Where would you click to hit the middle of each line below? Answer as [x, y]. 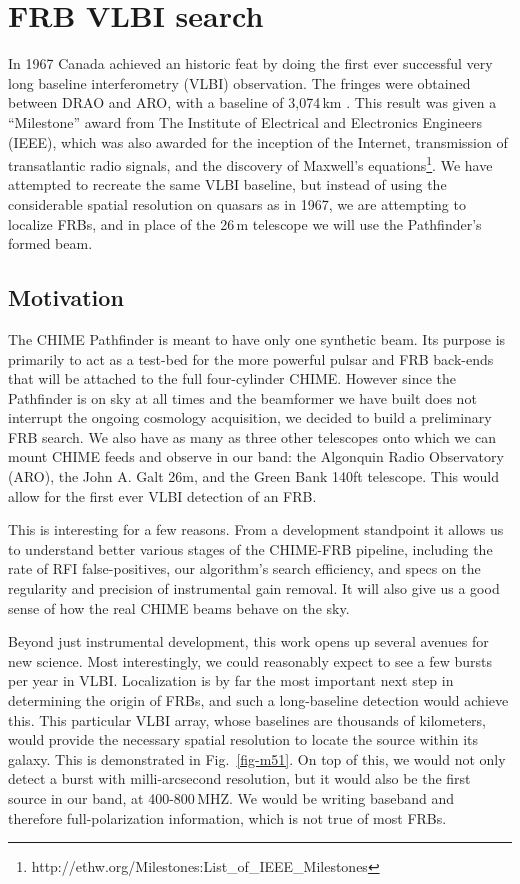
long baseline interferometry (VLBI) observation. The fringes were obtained [239, 82]
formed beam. [50, 243]
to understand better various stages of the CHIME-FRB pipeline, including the [250, 548]
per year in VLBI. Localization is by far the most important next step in [231, 680]
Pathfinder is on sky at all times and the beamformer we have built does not [242, 397]
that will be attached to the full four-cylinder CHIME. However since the [232, 378]
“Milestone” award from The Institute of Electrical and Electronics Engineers [245, 121]
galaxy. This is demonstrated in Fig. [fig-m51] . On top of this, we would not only [257, 758]
